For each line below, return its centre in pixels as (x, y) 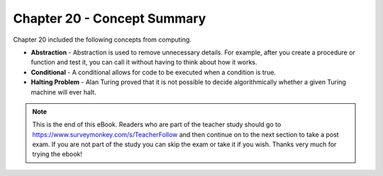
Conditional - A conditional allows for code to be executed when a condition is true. (154, 72)
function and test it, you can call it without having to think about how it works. (144, 62)
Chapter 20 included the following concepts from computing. (102, 40)
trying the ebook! (57, 154)
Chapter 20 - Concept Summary (110, 18)
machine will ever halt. (63, 92)
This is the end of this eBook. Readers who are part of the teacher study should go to (157, 124)
